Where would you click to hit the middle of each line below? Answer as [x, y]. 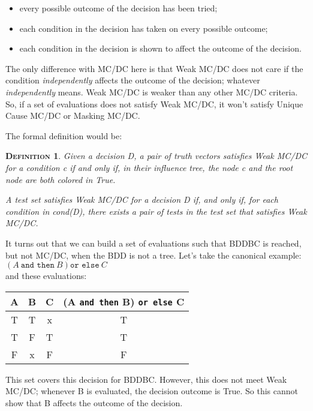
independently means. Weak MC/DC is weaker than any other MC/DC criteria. [152, 91]
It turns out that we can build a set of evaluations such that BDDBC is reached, [154, 243]
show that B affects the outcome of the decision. [94, 402]
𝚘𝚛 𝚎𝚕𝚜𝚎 [85, 265]
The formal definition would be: [64, 135]
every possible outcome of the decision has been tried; [118, 8]
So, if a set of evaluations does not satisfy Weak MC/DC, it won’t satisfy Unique [154, 103]
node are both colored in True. [61, 179]
